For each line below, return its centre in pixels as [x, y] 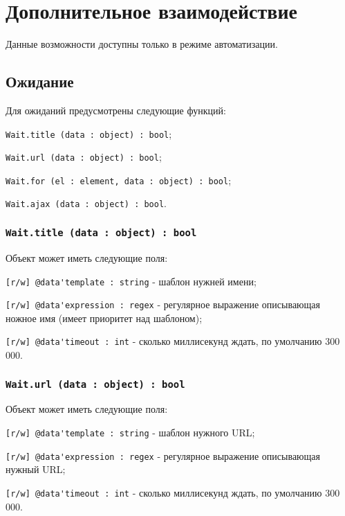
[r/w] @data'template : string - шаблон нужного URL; [130, 433]
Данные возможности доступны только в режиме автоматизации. [142, 44]
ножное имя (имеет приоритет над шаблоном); [104, 318]
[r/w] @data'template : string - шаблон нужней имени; [131, 281]
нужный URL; [36, 469]
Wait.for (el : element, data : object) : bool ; [119, 180]
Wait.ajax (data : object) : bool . [86, 203]
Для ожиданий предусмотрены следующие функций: [116, 110]
